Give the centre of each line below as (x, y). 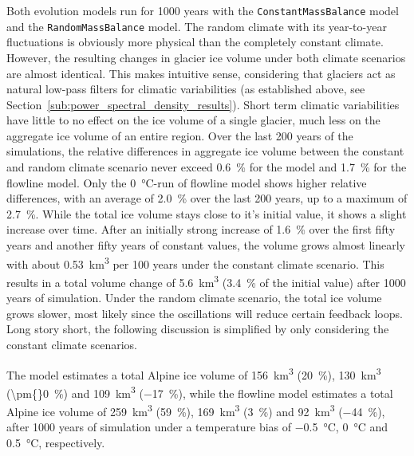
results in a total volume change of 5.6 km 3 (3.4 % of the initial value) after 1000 (206, 281)
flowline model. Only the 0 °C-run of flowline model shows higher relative (187, 182)
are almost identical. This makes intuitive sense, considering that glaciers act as (201, 73)
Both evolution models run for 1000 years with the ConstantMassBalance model (203, 10)
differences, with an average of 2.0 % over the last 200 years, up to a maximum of (207, 198)
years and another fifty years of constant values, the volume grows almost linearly (206, 245)
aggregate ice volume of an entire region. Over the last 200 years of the (180, 135)
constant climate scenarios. (72, 344)
